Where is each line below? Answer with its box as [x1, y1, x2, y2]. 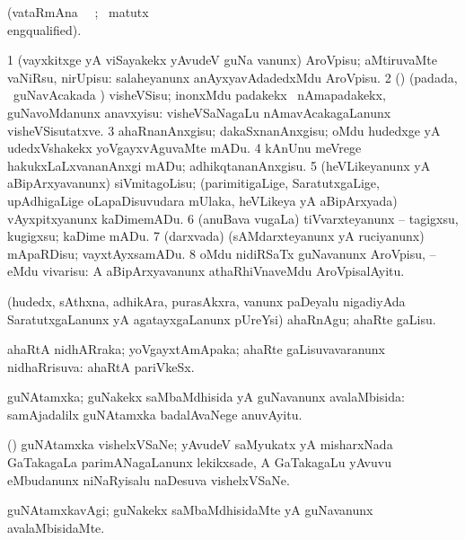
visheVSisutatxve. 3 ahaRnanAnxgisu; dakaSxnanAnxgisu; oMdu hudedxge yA [7, 120, 441, 139]
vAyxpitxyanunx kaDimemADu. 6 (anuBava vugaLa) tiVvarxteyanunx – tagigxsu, [7, 208, 459, 227]
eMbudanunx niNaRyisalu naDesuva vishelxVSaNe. [7, 470, 290, 489]
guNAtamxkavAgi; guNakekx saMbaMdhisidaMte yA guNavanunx [7, 500, 373, 519]
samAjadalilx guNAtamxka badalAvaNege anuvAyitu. [7, 404, 303, 423]
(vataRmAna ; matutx [7, 3, 149, 21]
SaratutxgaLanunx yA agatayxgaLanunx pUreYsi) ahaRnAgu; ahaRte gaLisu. [7, 309, 436, 328]
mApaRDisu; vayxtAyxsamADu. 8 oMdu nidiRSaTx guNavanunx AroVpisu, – [7, 243, 436, 262]
